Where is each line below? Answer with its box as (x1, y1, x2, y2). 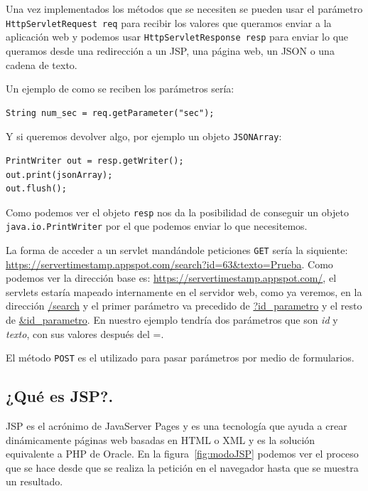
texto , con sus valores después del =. (6, 326, 164, 341)
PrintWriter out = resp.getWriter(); (6, 155, 184, 166)
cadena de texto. (6, 57, 77, 72)
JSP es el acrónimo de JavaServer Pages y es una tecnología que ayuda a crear (6, 418, 347, 433)
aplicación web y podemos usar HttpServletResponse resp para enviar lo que (6, 29, 349, 44)
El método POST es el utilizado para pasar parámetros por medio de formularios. (6, 350, 355, 365)
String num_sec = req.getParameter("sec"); (6, 107, 215, 118)
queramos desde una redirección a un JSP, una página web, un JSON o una (6, 43, 335, 58)
